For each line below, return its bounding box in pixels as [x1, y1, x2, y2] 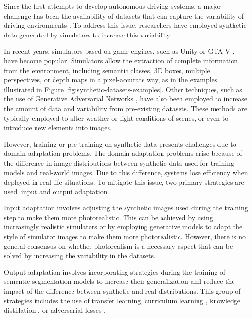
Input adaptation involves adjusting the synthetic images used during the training [4, 203, 248, 213]
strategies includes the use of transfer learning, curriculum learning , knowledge [4, 295, 241, 305]
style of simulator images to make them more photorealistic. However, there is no [4, 231, 246, 242]
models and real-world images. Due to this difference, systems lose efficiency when [4, 167, 248, 177]
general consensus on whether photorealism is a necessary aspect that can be [4, 241, 233, 251]
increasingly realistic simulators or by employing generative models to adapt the [4, 222, 243, 232]
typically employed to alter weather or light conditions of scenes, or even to [4, 112, 229, 123]
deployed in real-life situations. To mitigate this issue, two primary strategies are [4, 177, 244, 187]
